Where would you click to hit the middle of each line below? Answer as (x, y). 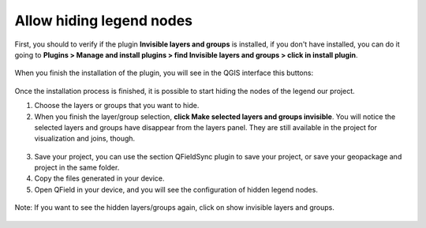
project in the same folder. (77, 168)
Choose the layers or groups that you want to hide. (117, 106)
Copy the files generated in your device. (99, 178)
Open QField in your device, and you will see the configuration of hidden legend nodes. (176, 189)
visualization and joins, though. (85, 139)
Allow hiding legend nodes (104, 21)
